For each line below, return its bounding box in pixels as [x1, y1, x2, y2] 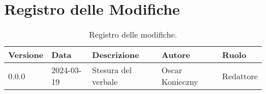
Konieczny [161, 76, 198, 88]
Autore [161, 49, 190, 61]
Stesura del [92, 64, 132, 76]
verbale [92, 76, 118, 88]
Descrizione [92, 49, 139, 61]
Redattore [222, 70, 258, 82]
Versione [8, 49, 43, 61]
